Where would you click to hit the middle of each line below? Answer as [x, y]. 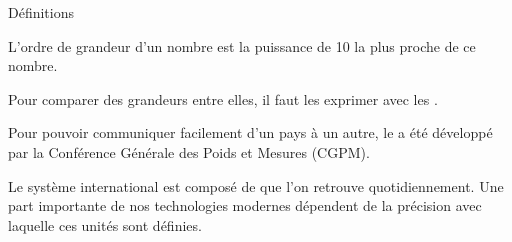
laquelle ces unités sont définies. [105, 224]
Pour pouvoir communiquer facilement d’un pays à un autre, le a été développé [250, 132]
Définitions [41, 12]
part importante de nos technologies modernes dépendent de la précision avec [245, 205]
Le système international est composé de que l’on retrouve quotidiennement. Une [256, 185]
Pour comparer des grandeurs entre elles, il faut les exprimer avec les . [223, 98]
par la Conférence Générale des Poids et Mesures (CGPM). [189, 151]
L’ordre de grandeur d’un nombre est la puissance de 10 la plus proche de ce [242, 45]
